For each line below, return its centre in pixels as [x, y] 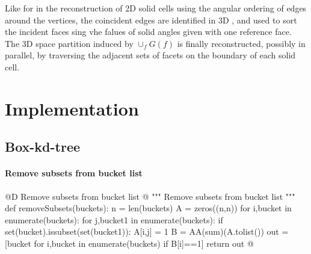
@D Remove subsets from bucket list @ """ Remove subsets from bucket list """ [150, 196]
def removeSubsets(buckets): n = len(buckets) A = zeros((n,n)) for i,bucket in [148, 208]
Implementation [72, 108]
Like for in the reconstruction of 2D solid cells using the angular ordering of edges [156, 8]
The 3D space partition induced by [69, 43]
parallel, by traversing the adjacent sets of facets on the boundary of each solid [150, 55]
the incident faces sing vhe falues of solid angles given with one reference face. [148, 32]
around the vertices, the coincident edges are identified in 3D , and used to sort [151, 20]
